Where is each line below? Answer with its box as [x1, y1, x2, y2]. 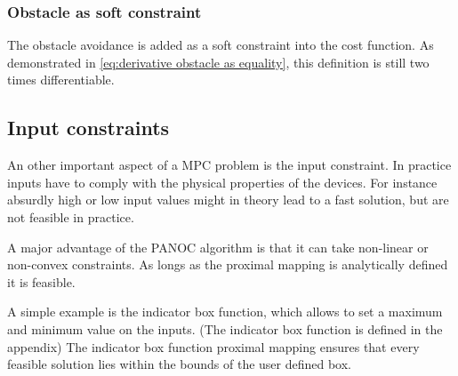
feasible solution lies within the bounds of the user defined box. [7, 355, 352, 373]
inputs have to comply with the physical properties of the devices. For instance [7, 172, 438, 191]
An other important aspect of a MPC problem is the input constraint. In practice [7, 156, 452, 174]
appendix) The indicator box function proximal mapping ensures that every [7, 337, 420, 356]
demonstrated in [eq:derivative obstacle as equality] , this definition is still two [7, 52, 430, 71]
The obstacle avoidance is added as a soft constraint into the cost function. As [7, 36, 434, 54]
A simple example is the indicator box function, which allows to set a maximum [7, 302, 443, 321]
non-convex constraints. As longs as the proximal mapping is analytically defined [7, 255, 448, 274]
